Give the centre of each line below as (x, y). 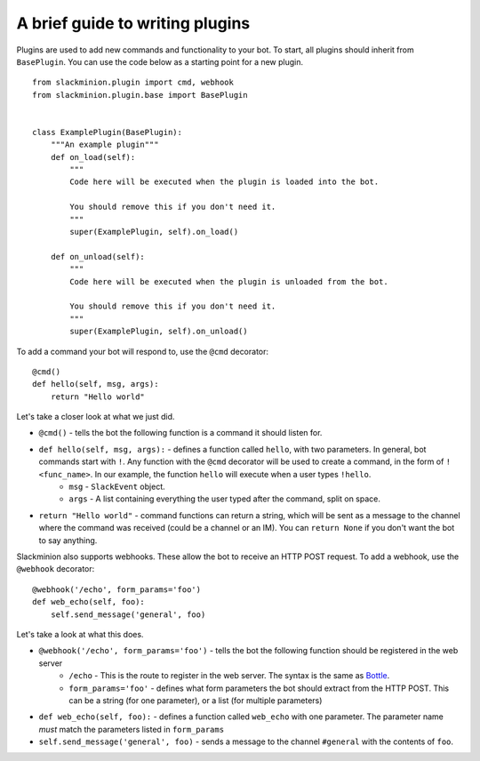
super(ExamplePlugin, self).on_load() (154, 232)
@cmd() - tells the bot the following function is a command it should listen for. (180, 433)
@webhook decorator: (56, 569)
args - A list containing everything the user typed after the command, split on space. (225, 499)
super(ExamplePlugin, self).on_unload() (159, 332)
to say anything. (68, 540)
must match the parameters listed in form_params (132, 729)
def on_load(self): (93, 157)
